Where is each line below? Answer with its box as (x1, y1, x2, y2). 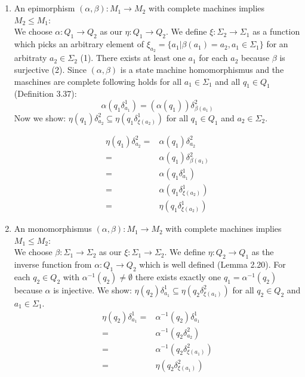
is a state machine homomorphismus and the (120, 63, 284, 75)
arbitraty (14, 51, 47, 64)
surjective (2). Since (14, 63, 87, 75)
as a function (252, 25, 300, 38)
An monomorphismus (14, 222, 92, 235)
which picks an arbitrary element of (14, 38, 144, 50)
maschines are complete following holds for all (14, 75, 182, 87)
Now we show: (14, 111, 66, 124)
